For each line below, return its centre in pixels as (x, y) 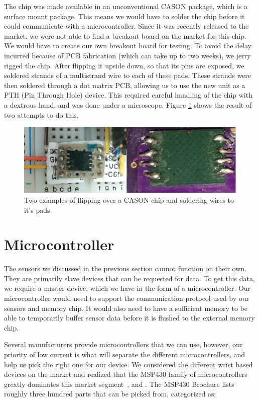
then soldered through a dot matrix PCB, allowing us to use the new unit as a (125, 85)
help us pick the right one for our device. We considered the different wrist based (128, 364)
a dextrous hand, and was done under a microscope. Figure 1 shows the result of (128, 104)
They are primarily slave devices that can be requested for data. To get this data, (129, 278)
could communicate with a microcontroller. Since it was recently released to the (126, 26)
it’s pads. (38, 210)
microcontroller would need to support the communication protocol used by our (127, 298)
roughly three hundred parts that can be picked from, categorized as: (110, 394)
